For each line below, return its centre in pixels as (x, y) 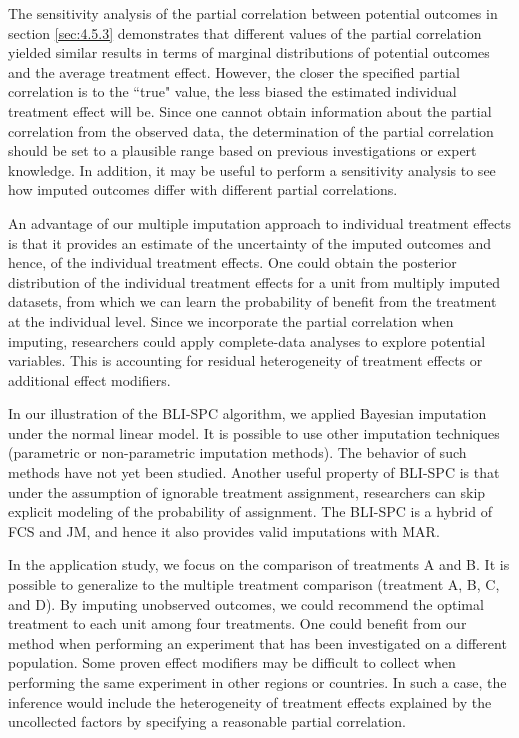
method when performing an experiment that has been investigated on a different (257, 642)
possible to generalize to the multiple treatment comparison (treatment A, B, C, (254, 584)
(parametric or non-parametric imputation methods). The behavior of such (237, 452)
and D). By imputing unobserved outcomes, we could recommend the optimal (246, 603)
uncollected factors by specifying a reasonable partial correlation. (207, 721)
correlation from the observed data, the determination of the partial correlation (251, 130)
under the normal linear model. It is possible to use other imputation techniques (254, 432)
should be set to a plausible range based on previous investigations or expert (242, 150)
